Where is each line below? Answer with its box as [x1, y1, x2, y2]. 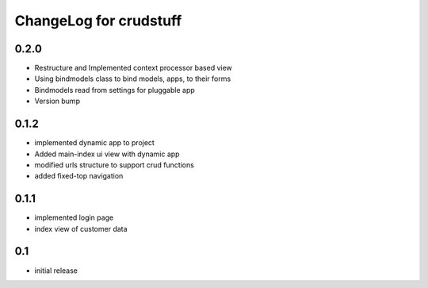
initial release [34, 266, 78, 275]
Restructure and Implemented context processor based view [34, 63, 233, 73]
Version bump [34, 96, 81, 106]
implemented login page [34, 213, 114, 222]
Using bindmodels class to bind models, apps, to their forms [34, 74, 231, 83]
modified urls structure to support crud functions [34, 159, 194, 170]
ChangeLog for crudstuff [14, 12, 182, 29]
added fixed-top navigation [34, 171, 124, 181]
